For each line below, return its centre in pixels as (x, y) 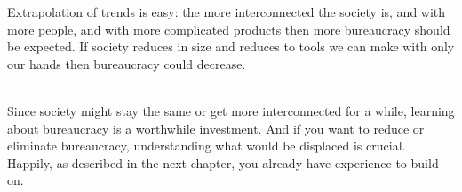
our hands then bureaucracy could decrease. (127, 63)
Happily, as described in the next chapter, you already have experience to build (223, 162)
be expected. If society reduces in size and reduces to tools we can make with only (231, 46)
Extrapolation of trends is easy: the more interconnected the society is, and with (227, 12)
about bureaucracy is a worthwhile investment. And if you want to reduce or (216, 128)
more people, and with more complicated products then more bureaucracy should (229, 29)
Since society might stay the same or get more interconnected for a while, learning (231, 110)
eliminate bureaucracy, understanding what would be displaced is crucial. (207, 146)
